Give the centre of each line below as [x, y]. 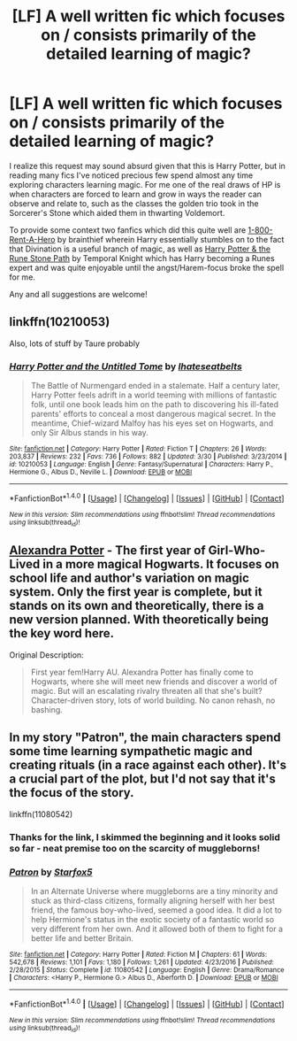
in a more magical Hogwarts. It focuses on [161, 564]
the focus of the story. [72, 793]
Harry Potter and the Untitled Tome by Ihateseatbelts [126, 366]
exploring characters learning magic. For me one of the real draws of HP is [145, 184]
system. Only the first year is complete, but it [136, 592]
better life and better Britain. [82, 938]
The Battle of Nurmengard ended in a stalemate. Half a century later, [156, 386]
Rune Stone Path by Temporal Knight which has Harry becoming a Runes [142, 258]
